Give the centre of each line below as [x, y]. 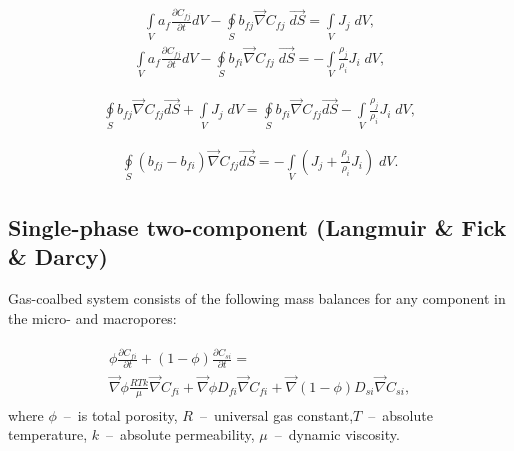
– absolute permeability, [180, 434]
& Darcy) [58, 256]
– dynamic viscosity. [337, 434]
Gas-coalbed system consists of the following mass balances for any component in [257, 297]
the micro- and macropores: [92, 317]
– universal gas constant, [276, 414]
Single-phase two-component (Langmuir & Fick [257, 226]
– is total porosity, [120, 414]
